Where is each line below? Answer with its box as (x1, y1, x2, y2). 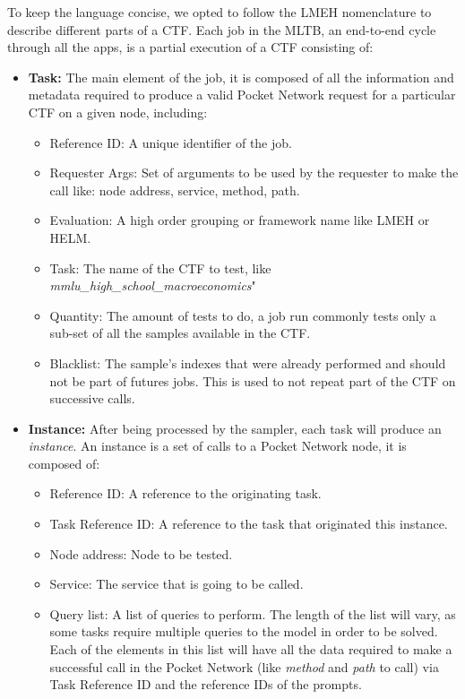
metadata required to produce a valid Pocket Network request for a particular (28, 85, 456, 104)
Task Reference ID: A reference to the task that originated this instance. (49, 514, 448, 533)
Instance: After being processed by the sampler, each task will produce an (28, 419, 442, 437)
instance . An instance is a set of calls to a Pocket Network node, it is (28, 436, 407, 455)
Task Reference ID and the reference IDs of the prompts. (49, 675, 362, 694)
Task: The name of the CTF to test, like (49, 258, 271, 277)
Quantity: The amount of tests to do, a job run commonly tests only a (49, 306, 436, 324)
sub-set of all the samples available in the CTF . (49, 324, 311, 342)
